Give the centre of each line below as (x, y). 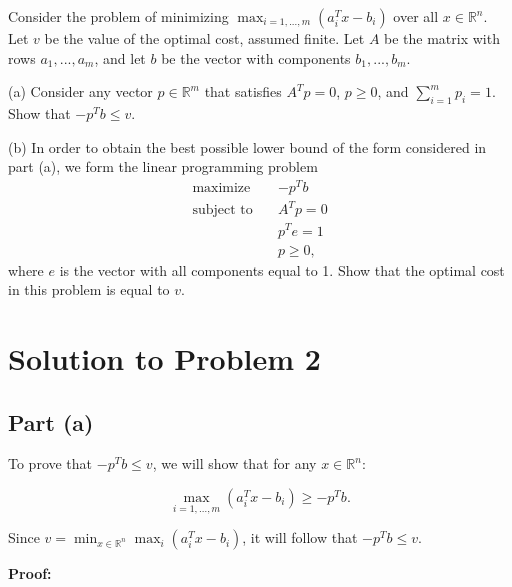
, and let (120, 57)
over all (416, 16)
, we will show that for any (234, 463)
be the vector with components (256, 57)
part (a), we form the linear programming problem (163, 166)
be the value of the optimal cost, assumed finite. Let (204, 38)
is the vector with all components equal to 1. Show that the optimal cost (282, 269)
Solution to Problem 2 (164, 357)
